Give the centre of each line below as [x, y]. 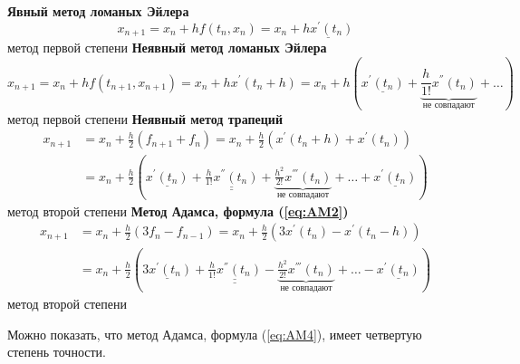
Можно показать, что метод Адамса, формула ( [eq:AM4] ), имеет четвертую [215, 334]
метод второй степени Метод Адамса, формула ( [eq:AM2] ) [178, 211]
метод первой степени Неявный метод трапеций [145, 118]
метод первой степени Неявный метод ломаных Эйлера [167, 47]
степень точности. [57, 352]
